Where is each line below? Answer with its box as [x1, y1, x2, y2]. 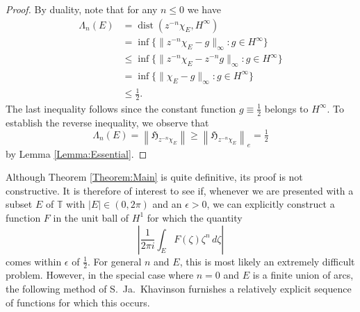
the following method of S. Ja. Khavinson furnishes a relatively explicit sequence [6, 281, 352, 295]
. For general [88, 254, 142, 268]
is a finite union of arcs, [252, 268, 354, 282]
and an [152, 197, 182, 211]
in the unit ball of [53, 210, 129, 224]
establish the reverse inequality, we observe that [6, 115, 209, 129]
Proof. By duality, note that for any [6, 2, 158, 16]
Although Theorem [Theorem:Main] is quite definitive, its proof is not [6, 170, 303, 184]
